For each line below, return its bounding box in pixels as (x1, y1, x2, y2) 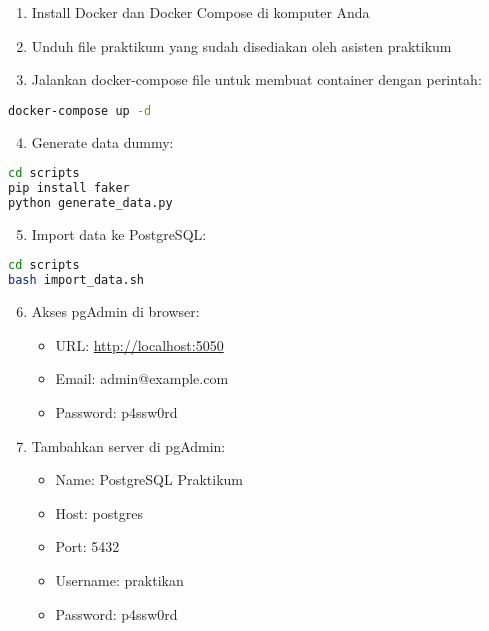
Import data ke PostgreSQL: (31, 223, 207, 244)
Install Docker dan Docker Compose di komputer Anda (31, 2, 370, 22)
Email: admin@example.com (55, 368, 229, 389)
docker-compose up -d (8, 103, 152, 118)
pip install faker (8, 181, 130, 196)
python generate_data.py (8, 196, 173, 210)
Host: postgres (55, 502, 143, 523)
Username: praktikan (55, 569, 184, 590)
